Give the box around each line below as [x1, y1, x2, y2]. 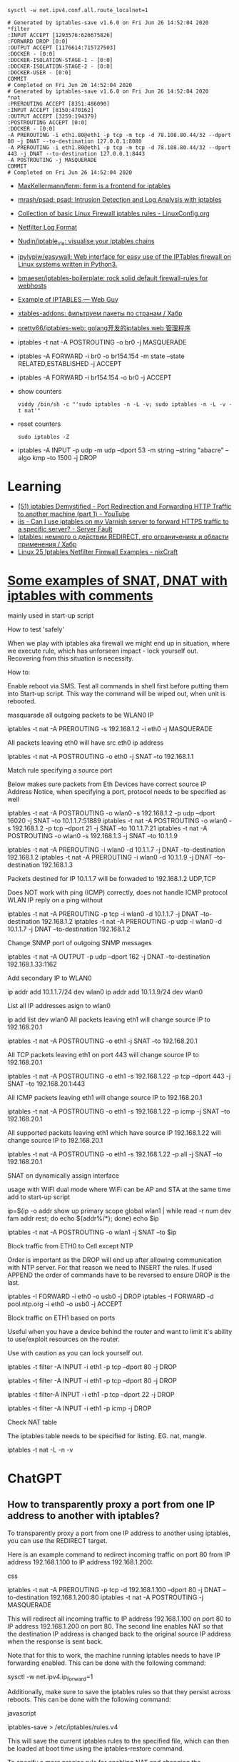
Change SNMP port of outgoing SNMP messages [7, 938, 152, 947]
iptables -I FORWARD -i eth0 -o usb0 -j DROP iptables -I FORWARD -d [7, 1292, 214, 1300]
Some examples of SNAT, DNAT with [7, 572, 228, 589]
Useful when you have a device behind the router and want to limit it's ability [7, 1327, 233, 1335]
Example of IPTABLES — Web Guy [17, 295, 119, 303]
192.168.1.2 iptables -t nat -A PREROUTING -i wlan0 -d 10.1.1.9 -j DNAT [7, 852, 213, 861]
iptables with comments [7, 587, 153, 604]
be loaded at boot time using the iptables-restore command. [7, 1744, 184, 1753]
